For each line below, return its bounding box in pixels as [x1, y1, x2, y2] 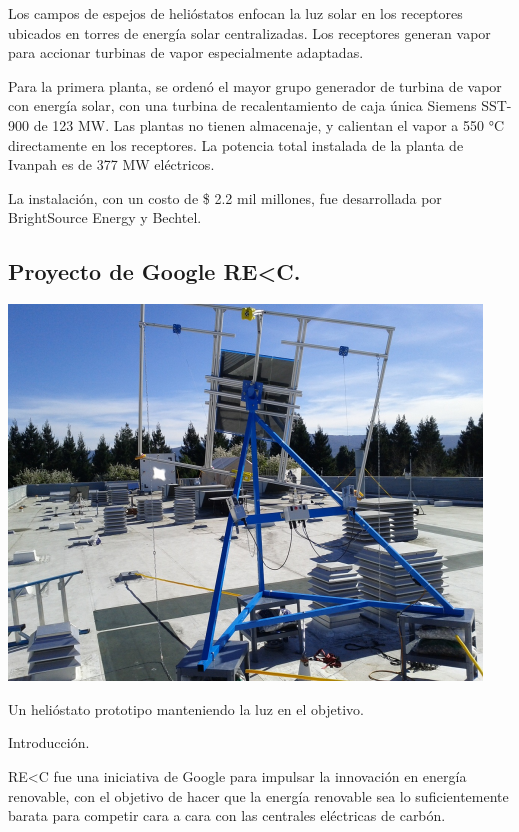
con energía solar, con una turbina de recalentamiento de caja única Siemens [8, 95, 477, 116]
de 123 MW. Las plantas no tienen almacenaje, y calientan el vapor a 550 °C [33, 114, 504, 135]
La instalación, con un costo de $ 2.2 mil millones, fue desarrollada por [8, 187, 442, 208]
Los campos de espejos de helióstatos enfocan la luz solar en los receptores [8, 3, 463, 23]
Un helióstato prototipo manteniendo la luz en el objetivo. [8, 698, 364, 719]
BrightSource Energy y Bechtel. [8, 207, 202, 228]
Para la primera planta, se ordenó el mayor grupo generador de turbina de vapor [8, 75, 502, 96]
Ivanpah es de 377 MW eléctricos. [8, 154, 215, 175]
